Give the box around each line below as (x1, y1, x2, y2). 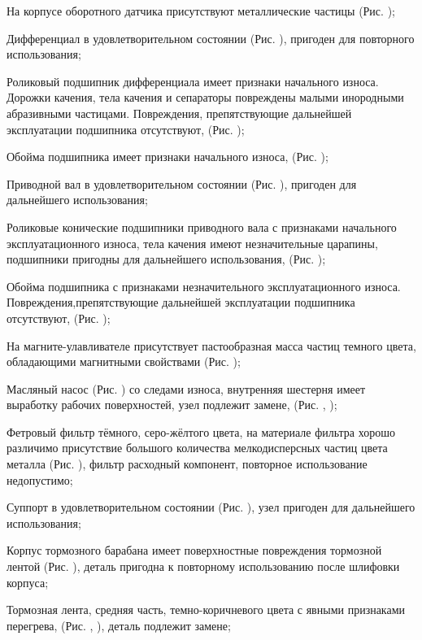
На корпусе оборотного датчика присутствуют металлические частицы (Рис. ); (7, 2, 395, 19)
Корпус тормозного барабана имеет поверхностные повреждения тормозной (7, 542, 382, 559)
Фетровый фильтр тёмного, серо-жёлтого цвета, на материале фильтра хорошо (7, 423, 395, 440)
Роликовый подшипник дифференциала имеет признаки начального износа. (7, 72, 379, 89)
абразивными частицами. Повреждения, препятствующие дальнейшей (7, 104, 352, 121)
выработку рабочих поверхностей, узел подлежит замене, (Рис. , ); (7, 396, 337, 413)
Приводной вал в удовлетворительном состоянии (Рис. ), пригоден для (7, 175, 357, 192)
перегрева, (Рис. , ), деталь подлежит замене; (7, 616, 231, 633)
